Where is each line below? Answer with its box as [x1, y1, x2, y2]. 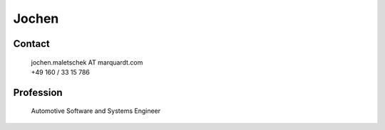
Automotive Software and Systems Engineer [31, 107, 161, 115]
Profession [13, 86, 63, 99]
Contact [13, 38, 50, 50]
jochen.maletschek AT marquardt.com [31, 58, 143, 67]
